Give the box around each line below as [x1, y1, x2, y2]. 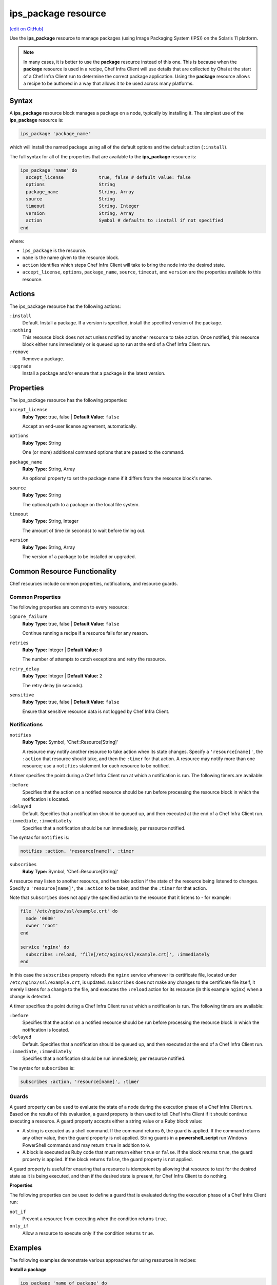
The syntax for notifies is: [9, 834, 69, 840]
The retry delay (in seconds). [22, 682, 84, 688]
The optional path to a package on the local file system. [22, 501, 140, 507]
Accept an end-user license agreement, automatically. [22, 423, 137, 429]
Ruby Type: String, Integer [22, 518, 79, 524]
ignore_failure [9, 614, 48, 619]
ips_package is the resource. [22, 247, 87, 254]
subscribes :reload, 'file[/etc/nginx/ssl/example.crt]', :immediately [26, 951, 210, 957]
